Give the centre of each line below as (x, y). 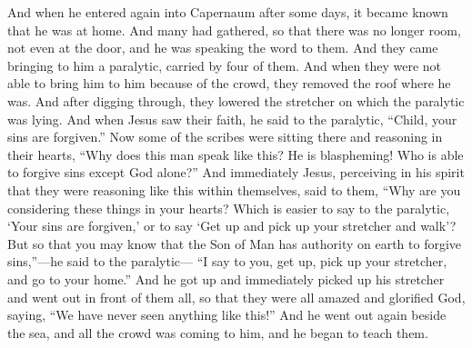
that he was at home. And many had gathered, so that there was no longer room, (234, 30)
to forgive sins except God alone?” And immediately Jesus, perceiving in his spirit (236, 172)
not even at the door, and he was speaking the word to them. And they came (223, 48)
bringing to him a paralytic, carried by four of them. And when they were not (225, 65)
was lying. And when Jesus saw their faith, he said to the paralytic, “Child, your (232, 119)
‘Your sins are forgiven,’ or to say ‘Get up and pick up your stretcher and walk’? (232, 226)
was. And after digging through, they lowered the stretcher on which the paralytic (236, 100)
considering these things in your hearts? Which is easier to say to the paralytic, (229, 208)
